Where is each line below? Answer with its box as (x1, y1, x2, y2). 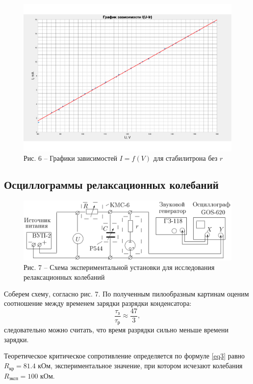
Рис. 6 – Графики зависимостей (24, 153, 118, 163)
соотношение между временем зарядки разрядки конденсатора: (4, 298, 192, 308)
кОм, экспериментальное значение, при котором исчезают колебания (38, 360, 243, 371)
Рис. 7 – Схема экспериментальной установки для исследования (24, 262, 215, 272)
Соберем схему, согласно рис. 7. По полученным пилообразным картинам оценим (4, 288, 249, 298)
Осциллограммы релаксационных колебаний (4, 177, 219, 192)
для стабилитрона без (153, 153, 218, 163)
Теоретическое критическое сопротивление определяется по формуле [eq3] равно (4, 351, 245, 361)
